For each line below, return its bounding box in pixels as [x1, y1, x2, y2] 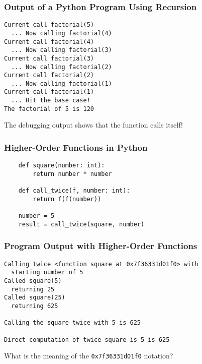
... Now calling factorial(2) [11, 63, 112, 71]
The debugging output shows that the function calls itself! [4, 119, 183, 130]
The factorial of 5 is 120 [4, 105, 94, 112]
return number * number [33, 170, 112, 177]
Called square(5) [4, 277, 62, 285]
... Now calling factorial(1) [11, 80, 112, 87]
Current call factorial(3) [4, 54, 94, 62]
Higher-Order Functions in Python [4, 141, 148, 153]
